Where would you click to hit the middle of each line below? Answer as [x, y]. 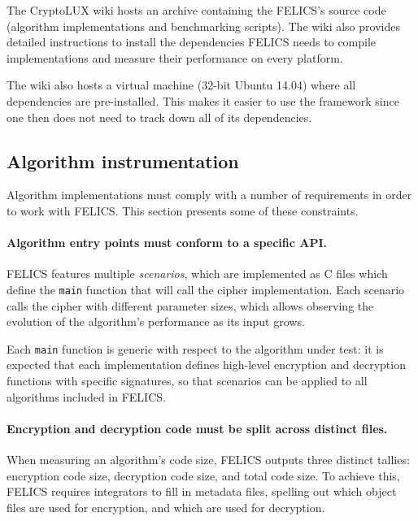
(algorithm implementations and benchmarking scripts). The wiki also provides [203, 26]
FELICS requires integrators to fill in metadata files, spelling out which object [202, 491]
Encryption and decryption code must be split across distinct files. [197, 428]
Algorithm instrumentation [123, 161]
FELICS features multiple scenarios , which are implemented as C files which [197, 274]
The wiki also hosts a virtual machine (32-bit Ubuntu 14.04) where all [181, 85]
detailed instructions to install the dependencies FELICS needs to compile [192, 42]
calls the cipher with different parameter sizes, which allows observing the [190, 305]
